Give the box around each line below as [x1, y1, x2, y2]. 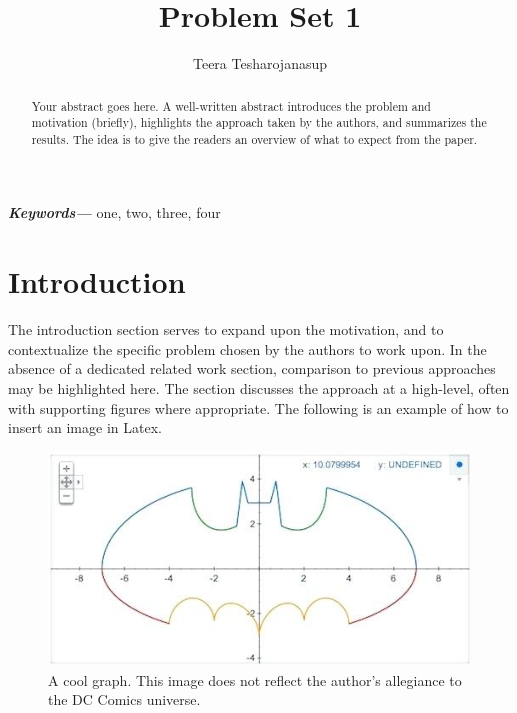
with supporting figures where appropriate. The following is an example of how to [8, 397, 509, 418]
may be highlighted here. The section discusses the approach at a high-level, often [8, 377, 510, 398]
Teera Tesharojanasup [192, 53, 328, 74]
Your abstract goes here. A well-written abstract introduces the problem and [31, 97, 431, 114]
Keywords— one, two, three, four [8, 202, 221, 223]
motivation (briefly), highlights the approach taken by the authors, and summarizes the [31, 114, 487, 131]
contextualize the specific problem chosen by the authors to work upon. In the [8, 338, 487, 359]
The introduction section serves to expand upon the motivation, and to [8, 319, 444, 340]
